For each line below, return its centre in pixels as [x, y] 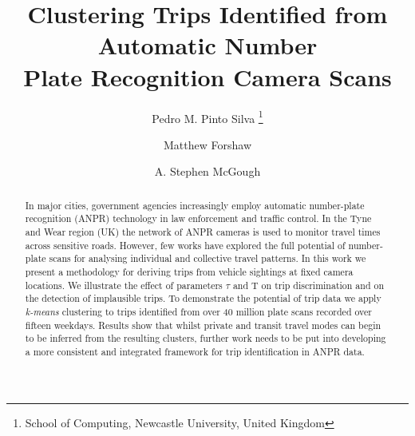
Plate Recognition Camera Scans [207, 76]
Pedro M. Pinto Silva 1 [207, 117]
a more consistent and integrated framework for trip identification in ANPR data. [195, 351]
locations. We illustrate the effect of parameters [124, 285]
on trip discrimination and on [323, 285]
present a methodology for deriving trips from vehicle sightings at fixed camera [189, 272]
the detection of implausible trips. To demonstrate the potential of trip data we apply [203, 298]
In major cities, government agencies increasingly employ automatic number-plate [195, 205]
